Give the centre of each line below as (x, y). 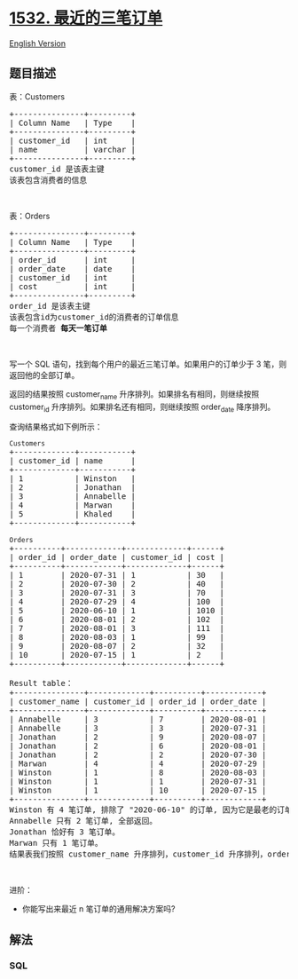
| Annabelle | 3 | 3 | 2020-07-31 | (138, 728)
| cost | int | (72, 286)
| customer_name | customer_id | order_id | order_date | (138, 702)
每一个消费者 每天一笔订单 (59, 328)
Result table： (41, 683)
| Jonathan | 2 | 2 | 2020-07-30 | (138, 755)
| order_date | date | (72, 268)
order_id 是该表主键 (50, 306)
